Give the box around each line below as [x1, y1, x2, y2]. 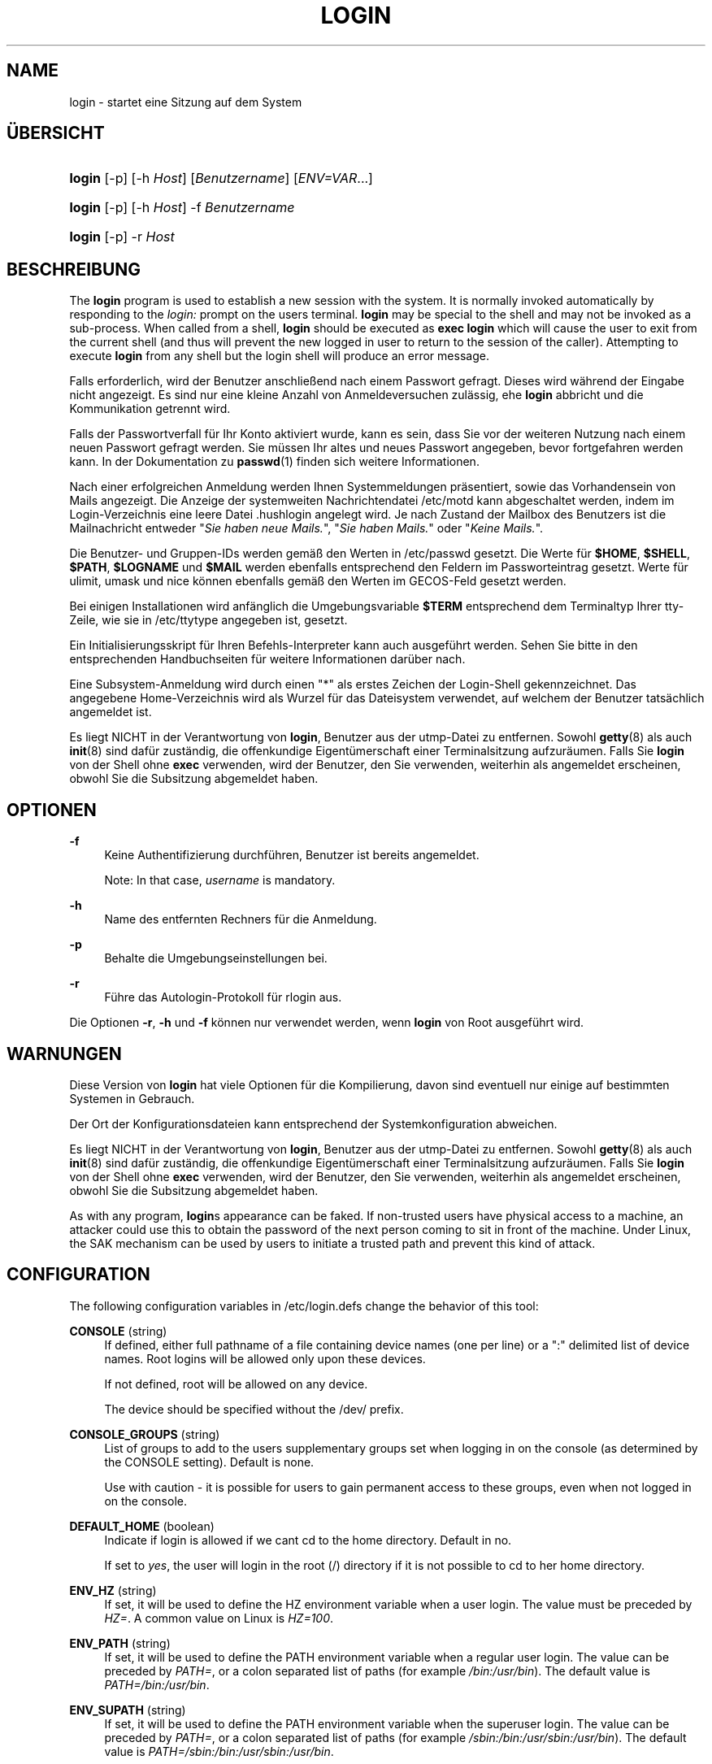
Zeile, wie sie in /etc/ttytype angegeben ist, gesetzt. [69, 613, 348, 628]
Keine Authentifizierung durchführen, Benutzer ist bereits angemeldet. [104, 848, 480, 862]
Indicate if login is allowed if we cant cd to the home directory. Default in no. [104, 1532, 512, 1547]
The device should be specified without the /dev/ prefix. [104, 1401, 404, 1416]
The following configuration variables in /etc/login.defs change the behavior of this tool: [69, 1298, 539, 1313]
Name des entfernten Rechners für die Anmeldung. [104, 912, 377, 927]
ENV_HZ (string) [69, 1583, 157, 1597]
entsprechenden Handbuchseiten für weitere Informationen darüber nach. [69, 652, 466, 667]
